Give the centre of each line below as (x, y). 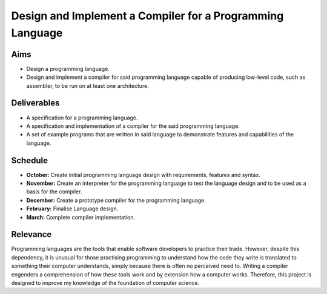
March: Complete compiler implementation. (81, 217)
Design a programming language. (68, 68)
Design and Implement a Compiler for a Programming (147, 16)
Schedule (30, 160)
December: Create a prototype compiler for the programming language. (116, 200)
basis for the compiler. (54, 192)
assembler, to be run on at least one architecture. (88, 85)
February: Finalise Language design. (72, 209)
